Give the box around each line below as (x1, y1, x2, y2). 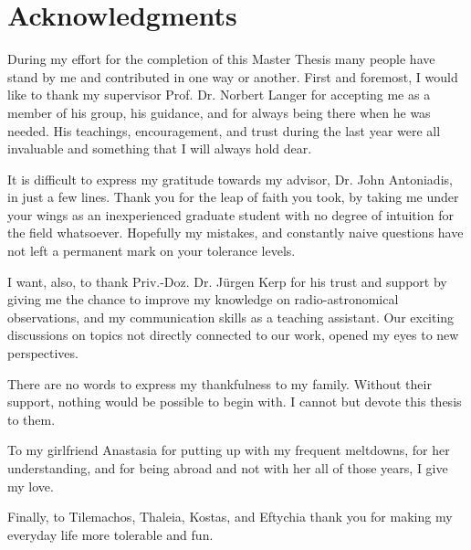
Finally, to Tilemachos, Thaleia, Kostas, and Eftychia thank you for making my (7, 507, 453, 526)
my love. (7, 476, 54, 495)
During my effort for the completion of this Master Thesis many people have (7, 49, 435, 69)
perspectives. (7, 344, 78, 363)
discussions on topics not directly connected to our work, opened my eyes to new (7, 325, 459, 344)
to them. (7, 409, 56, 428)
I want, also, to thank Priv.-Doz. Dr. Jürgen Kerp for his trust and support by (7, 271, 447, 291)
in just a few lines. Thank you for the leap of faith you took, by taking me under (7, 187, 459, 206)
